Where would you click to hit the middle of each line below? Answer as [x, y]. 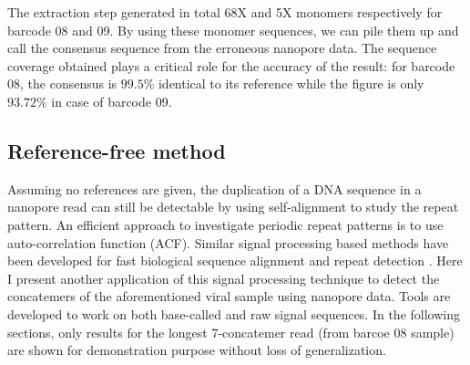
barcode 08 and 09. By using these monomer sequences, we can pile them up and [233, 30]
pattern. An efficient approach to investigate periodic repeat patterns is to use [225, 224]
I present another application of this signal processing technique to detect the [224, 278]
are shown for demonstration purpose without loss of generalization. [197, 350]
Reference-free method [117, 150]
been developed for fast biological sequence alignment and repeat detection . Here [235, 261]
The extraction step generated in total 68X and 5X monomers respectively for [225, 12]
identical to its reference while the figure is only [291, 83]
